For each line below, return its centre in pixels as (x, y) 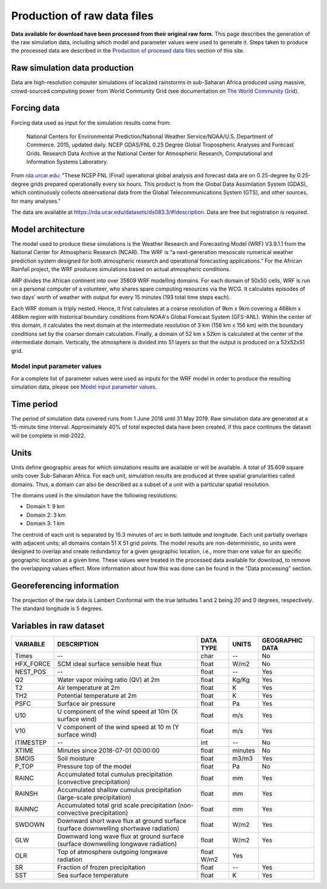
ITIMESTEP (31, 743)
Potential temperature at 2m (97, 696)
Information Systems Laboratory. (67, 162)
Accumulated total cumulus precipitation (115, 775)
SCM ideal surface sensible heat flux (110, 664)
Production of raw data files (82, 16)
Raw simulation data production (73, 68)
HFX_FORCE (33, 664)
